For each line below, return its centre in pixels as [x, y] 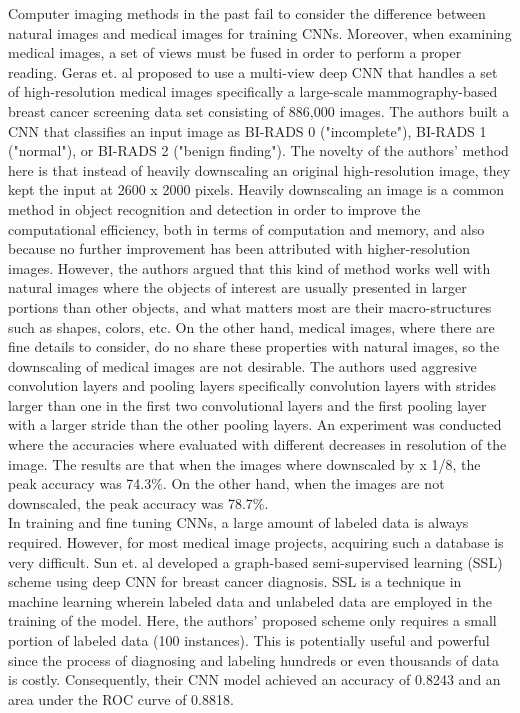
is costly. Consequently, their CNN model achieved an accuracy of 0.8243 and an [254, 679]
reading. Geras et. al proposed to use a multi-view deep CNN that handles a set [253, 71]
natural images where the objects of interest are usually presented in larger [237, 287]
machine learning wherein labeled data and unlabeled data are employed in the [250, 600]
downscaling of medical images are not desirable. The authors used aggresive [242, 365]
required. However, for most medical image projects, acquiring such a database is [256, 542]
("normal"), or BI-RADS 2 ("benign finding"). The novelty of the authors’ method [258, 150]
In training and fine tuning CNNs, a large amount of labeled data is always [238, 522]
